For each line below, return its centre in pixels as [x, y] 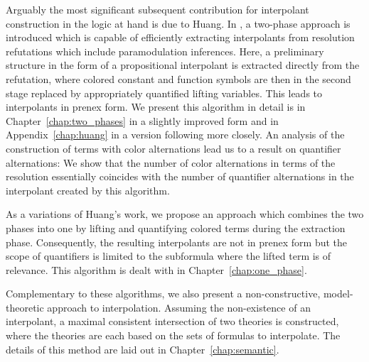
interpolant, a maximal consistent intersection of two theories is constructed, [172, 321]
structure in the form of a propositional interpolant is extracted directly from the [183, 65]
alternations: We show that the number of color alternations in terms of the [171, 162]
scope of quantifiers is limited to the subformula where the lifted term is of [169, 256]
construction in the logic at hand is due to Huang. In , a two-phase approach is [178, 23]
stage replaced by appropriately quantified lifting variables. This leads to [164, 93]
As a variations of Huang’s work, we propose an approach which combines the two [185, 214]
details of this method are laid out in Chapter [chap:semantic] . [143, 349]
